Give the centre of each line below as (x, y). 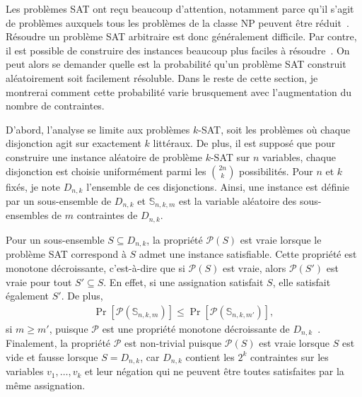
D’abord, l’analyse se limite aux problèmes (98, 129)
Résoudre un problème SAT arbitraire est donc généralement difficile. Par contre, (181, 36)
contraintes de (107, 215)
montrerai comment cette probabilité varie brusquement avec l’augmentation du (179, 91)
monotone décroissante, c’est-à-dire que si (95, 267)
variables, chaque (299, 156)
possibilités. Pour (276, 171)
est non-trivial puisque (173, 343)
